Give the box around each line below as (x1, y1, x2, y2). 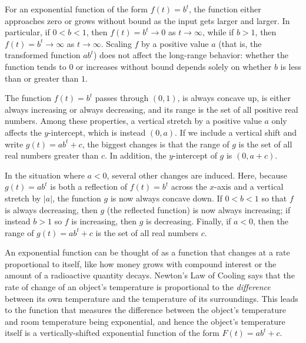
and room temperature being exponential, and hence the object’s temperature (5, 315, 285, 327)
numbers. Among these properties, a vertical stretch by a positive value (5, 115, 262, 127)
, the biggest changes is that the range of (82, 137, 229, 150)
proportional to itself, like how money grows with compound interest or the (5, 257, 277, 270)
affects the (5, 126, 42, 138)
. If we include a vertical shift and (175, 126, 297, 138)
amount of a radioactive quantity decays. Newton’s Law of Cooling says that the (5, 269, 295, 281)
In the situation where (5, 169, 85, 181)
